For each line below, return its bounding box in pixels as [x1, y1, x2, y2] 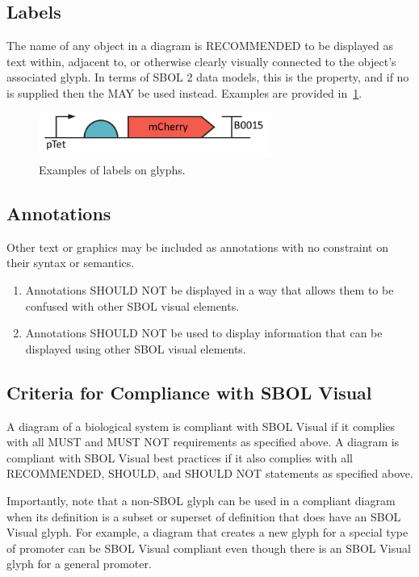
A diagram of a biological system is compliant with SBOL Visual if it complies [6, 417, 396, 434]
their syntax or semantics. [6, 254, 135, 271]
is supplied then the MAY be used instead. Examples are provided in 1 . [6, 84, 362, 101]
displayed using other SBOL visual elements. [25, 340, 246, 357]
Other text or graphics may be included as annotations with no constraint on [6, 238, 388, 255]
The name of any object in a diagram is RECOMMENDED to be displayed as [6, 37, 393, 54]
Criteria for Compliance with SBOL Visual [6, 379, 372, 404]
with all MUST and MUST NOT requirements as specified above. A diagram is [6, 433, 400, 450]
